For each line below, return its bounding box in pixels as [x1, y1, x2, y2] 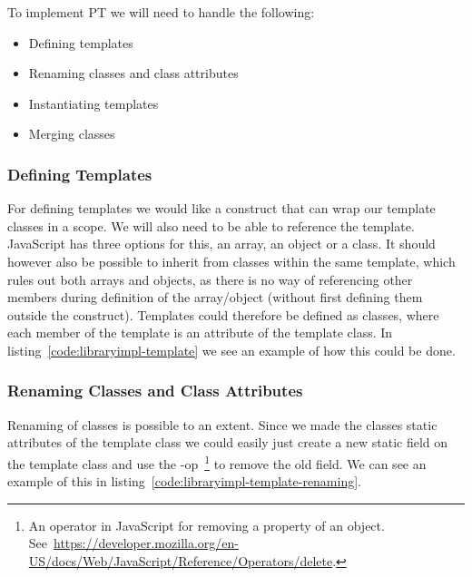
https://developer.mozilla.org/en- [54, 533, 239, 553]
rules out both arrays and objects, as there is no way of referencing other [7, 269, 413, 288]
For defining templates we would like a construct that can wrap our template [7, 199, 436, 218]
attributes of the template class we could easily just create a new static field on [7, 433, 448, 452]
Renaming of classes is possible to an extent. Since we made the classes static [7, 415, 438, 434]
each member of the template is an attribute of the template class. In [7, 323, 393, 342]
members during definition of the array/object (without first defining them [7, 288, 423, 307]
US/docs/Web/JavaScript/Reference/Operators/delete [28, 551, 333, 570]
